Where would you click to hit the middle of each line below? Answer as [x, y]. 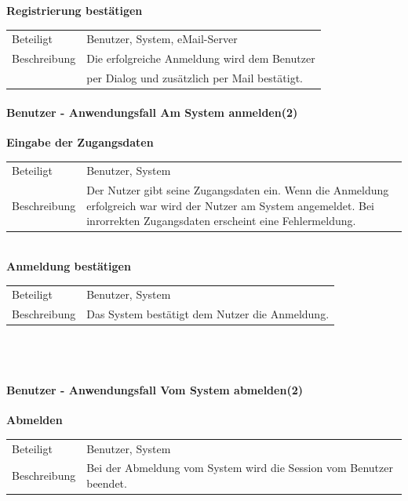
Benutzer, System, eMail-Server [162, 39]
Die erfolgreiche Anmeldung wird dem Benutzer [201, 58]
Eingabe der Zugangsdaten [80, 142]
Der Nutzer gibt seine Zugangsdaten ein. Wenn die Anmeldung [238, 190]
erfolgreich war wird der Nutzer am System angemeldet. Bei [231, 205]
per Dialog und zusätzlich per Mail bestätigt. [195, 78]
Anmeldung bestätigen [69, 265]
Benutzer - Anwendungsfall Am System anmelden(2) [152, 112]
